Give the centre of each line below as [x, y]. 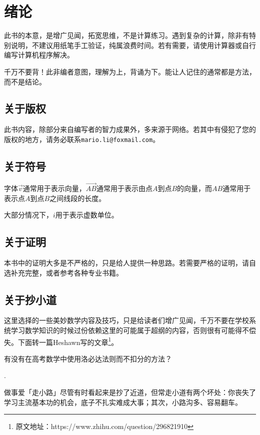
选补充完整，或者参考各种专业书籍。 [63, 272]
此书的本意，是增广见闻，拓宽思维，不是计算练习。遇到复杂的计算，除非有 [126, 35]
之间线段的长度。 [78, 198]
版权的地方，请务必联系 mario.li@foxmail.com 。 [82, 139]
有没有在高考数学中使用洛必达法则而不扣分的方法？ [88, 358]
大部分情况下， [28, 215]
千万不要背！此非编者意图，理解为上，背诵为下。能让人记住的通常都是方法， [130, 71]
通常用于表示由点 [124, 188]
